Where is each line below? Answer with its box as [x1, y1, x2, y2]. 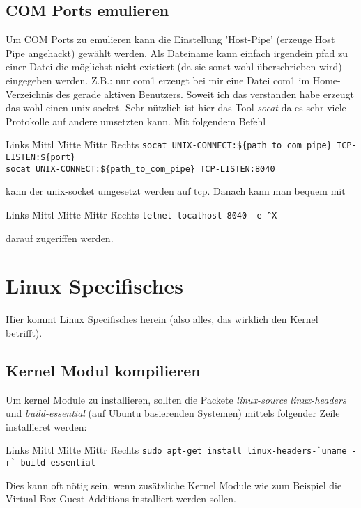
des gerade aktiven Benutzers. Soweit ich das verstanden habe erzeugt [56, 86, 355, 101]
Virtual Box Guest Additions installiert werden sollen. [6, 491, 236, 506]
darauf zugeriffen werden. [6, 230, 114, 245]
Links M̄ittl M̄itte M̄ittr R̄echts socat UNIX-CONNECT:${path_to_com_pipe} [6, 137, 332, 152]
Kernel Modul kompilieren [6, 359, 201, 381]
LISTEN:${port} [6, 152, 76, 163]
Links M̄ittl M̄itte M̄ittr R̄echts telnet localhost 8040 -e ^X [6, 207, 277, 221]
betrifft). [6, 325, 43, 340]
